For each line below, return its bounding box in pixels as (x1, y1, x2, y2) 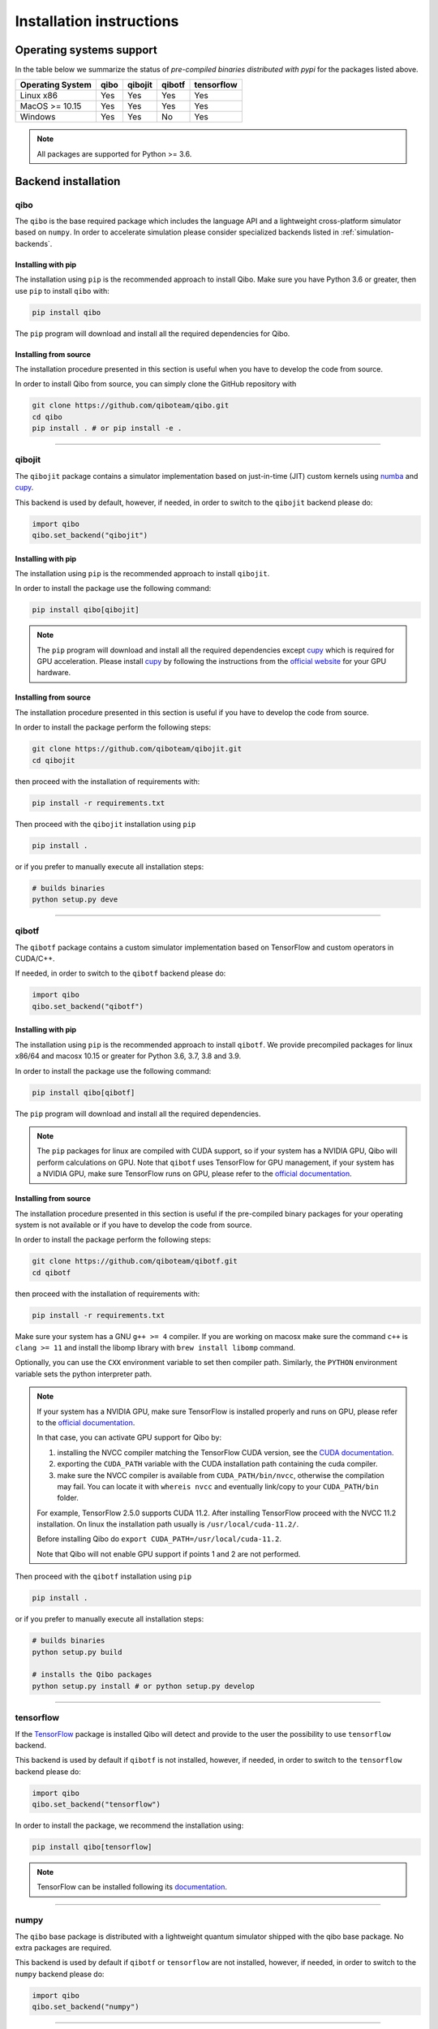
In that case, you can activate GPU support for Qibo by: (36, 1432, 222, 1442)
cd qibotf (32, 1268, 71, 1277)
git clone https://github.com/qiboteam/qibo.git (32, 401, 230, 410)
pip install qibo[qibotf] (32, 1088, 135, 1097)
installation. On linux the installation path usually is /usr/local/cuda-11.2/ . (36, 1519, 299, 1529)
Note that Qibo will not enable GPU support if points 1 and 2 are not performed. (36, 1549, 301, 1558)
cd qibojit (32, 756, 75, 765)
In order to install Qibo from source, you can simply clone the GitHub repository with (15, 379, 297, 389)
